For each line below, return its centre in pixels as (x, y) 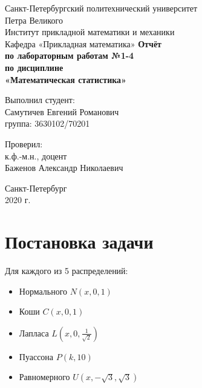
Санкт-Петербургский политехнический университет (101, 8)
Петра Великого (34, 20)
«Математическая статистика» (66, 79)
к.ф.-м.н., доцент (36, 156)
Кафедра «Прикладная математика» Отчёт (83, 43)
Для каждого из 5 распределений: (67, 271)
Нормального (43, 291)
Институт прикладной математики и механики (90, 32)
